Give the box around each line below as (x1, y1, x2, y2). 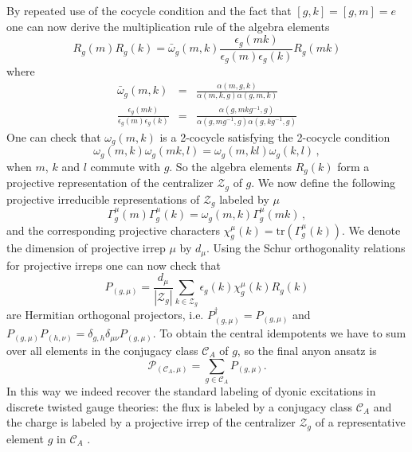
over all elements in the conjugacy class (6, 341, 198, 358)
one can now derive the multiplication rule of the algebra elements (6, 18, 330, 34)
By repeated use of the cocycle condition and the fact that (6, 2, 292, 18)
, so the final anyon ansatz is (237, 341, 377, 358)
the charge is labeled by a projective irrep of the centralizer (6, 414, 296, 431)
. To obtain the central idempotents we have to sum (152, 325, 406, 341)
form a (337, 158, 370, 174)
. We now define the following (251, 174, 396, 191)
